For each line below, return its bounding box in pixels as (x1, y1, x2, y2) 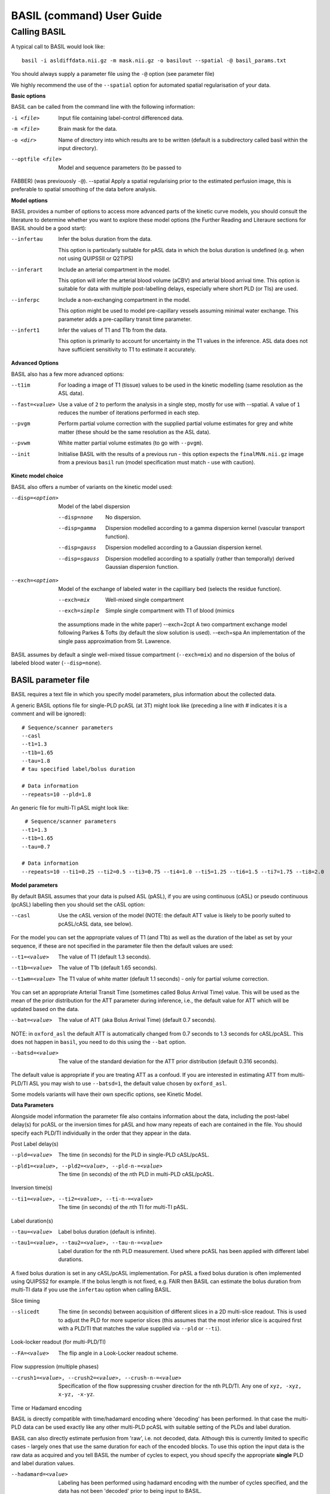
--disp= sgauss (58, 555, 100, 562)
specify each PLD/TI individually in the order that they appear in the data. (11, 1129, 191, 1137)
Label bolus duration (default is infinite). (58, 1228, 157, 1235)
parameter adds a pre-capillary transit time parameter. (58, 316, 192, 323)
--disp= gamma (58, 525, 97, 532)
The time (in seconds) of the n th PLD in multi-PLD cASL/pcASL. (58, 1171, 215, 1178)
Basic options (11, 92, 46, 99)
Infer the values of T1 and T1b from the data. (58, 326, 167, 333)
